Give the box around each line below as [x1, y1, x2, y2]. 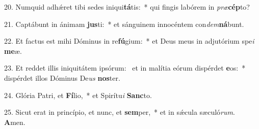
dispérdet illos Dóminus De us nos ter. [4, 72, 120, 83]
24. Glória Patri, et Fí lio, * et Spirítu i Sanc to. [4, 89, 152, 100]
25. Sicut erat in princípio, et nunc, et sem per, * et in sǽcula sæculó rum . [4, 107, 235, 117]
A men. [4, 116, 25, 127]
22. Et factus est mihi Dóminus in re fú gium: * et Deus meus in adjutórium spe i [4, 36, 254, 46]
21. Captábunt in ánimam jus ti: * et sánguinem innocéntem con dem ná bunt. [4, 18, 244, 29]
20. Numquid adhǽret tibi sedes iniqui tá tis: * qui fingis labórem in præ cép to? [4, 2, 250, 12]
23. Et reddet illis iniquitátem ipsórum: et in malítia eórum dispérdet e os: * [4, 62, 246, 73]
